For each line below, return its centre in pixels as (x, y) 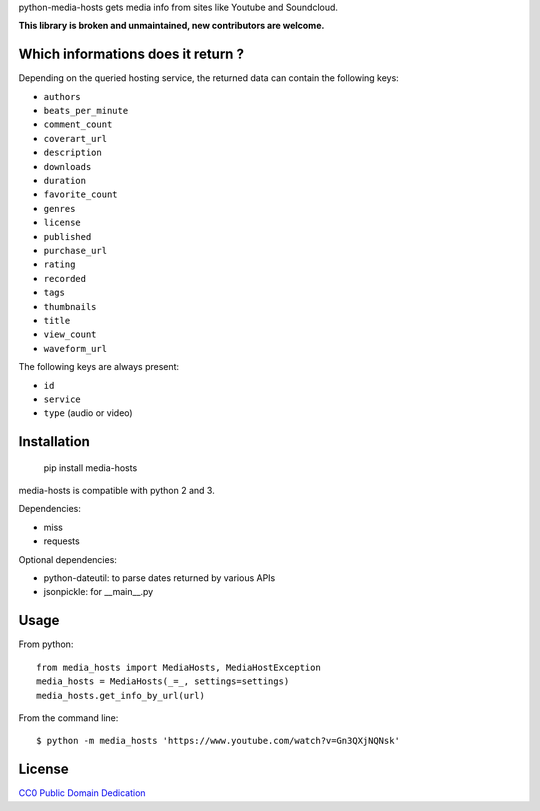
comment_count (78, 124)
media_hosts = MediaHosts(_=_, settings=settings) (163, 681)
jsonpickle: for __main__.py (98, 592)
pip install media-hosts (90, 467)
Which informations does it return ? (131, 54)
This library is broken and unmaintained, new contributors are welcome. (171, 26)
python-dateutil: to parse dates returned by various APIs (159, 578)
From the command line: (68, 717)
